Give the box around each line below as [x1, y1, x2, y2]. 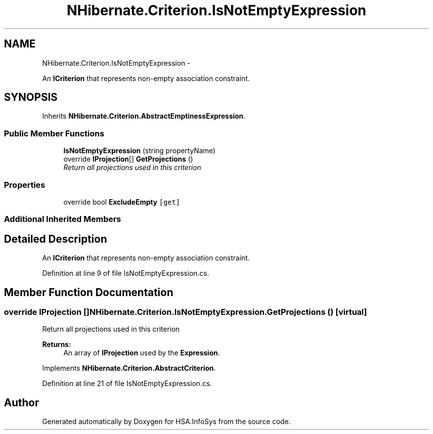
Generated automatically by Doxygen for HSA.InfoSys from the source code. [42, 417, 291, 426]
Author [4, 396, 39, 409]
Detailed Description [4, 232, 107, 245]
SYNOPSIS [4, 91, 58, 104]
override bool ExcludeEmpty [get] [63, 197, 180, 206]
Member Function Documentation [4, 286, 173, 299]
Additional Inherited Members [4, 214, 121, 224]
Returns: [42, 340, 71, 349]
